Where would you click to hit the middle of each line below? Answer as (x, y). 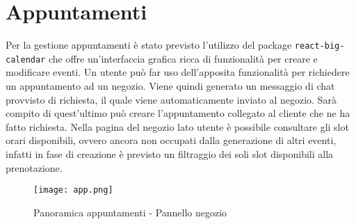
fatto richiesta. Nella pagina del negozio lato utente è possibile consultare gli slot (177, 126)
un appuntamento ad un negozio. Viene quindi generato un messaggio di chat (170, 86)
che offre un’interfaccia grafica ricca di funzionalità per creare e (183, 58)
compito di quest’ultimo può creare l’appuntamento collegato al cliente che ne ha (178, 113)
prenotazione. (34, 167)
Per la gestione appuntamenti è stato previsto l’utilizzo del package (149, 45)
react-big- (319, 46)
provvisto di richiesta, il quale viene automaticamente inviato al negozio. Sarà (171, 99)
